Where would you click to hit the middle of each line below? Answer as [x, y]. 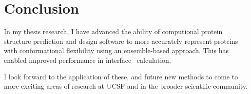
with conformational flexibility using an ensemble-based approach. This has [116, 50]
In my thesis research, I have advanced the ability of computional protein [113, 31]
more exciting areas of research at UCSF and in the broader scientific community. [126, 86]
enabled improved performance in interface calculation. [87, 60]
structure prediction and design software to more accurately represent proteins [121, 41]
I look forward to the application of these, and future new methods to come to [121, 76]
